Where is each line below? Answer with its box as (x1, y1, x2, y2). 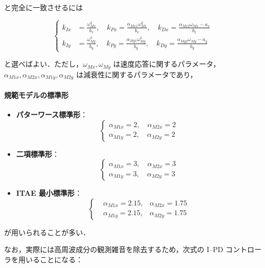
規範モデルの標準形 (4, 89, 69, 100)
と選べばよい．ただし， (4, 58, 83, 69)
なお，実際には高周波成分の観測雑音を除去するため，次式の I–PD (4, 244, 224, 255)
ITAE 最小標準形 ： (16, 188, 82, 198)
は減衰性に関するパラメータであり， (76, 69, 197, 79)
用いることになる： (18, 254, 83, 265)
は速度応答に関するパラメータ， (113, 58, 220, 69)
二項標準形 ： (16, 148, 59, 159)
